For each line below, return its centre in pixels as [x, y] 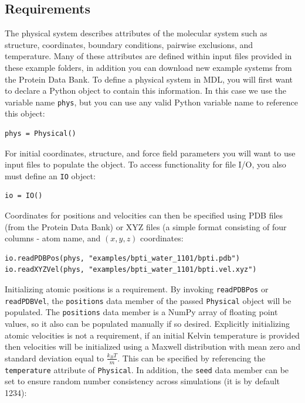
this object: [25, 113]
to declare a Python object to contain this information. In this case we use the [146, 90]
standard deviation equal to [54, 358]
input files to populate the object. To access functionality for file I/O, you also [145, 164]
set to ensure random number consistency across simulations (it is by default [143, 381]
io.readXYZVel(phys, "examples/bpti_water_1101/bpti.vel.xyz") [131, 270]
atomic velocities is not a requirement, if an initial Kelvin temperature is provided [152, 335]
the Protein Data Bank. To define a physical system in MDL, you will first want [149, 79]
